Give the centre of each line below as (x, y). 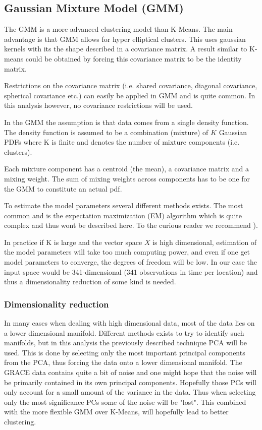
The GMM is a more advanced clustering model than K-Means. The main (118, 29)
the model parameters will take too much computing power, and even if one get (127, 252)
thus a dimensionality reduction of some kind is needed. (90, 282)
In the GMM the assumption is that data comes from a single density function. (126, 122)
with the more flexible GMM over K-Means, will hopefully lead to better (116, 412)
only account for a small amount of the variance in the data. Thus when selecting (130, 392)
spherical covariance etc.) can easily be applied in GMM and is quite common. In (130, 95)
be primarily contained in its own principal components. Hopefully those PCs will (130, 382)
